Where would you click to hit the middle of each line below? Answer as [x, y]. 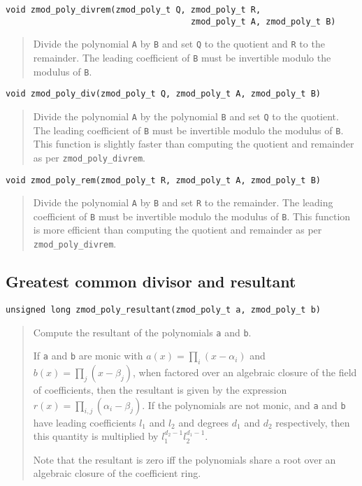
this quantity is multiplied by [96, 436]
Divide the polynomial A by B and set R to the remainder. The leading [183, 202]
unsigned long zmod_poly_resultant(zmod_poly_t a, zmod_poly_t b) [164, 309]
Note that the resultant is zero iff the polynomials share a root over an [184, 459]
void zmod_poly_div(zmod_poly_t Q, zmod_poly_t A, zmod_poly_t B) [164, 94]
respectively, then [313, 422]
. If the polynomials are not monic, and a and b [244, 405]
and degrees [204, 422]
